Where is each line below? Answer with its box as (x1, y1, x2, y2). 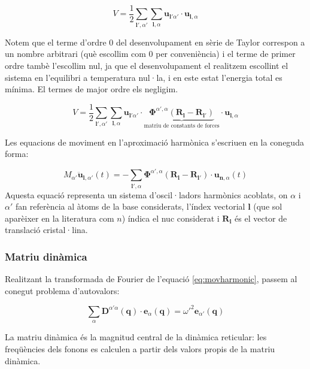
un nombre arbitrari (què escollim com (5, 47, 146, 60)
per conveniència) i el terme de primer (156, 47, 296, 60)
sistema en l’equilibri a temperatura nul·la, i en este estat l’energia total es (5, 71, 282, 83)
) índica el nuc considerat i (121, 211, 220, 224)
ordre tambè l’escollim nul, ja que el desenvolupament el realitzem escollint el (5, 59, 288, 71)
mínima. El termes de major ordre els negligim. (5, 83, 178, 95)
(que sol (253, 200, 282, 213)
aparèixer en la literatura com (5, 211, 114, 224)
